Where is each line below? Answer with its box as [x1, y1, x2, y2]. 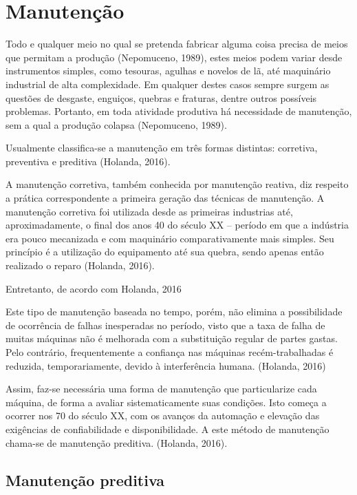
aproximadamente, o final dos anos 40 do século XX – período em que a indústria [6, 218, 349, 232]
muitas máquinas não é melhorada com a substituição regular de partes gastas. [6, 331, 338, 346]
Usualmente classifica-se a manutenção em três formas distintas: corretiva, [6, 140, 318, 155]
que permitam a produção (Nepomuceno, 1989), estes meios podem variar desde [6, 50, 343, 64]
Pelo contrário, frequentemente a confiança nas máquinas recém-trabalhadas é [6, 345, 334, 359]
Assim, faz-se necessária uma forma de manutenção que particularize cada [6, 381, 317, 396]
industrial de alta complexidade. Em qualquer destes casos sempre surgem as [6, 76, 329, 91]
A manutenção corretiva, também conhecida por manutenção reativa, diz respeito [6, 177, 349, 191]
